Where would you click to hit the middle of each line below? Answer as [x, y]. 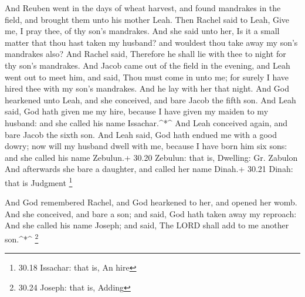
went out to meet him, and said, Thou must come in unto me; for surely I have [147, 77]
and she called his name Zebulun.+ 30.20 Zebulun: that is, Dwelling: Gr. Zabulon [151, 157]
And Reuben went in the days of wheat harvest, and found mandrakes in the [143, 8]
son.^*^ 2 [22, 238]
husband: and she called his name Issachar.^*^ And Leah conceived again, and [146, 122]
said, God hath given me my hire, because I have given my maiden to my [137, 111]
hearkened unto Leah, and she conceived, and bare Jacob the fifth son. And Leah [150, 99]
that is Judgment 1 [39, 181]
